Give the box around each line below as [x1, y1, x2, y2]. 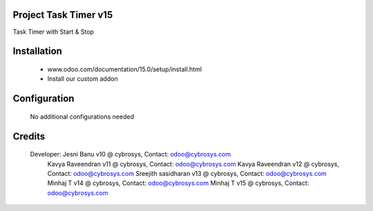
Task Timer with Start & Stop [12, 28, 95, 36]
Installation [12, 46, 62, 57]
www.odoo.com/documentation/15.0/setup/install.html [47, 65, 202, 73]
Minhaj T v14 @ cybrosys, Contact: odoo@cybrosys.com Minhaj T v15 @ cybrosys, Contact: [47, 179, 309, 188]
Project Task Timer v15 [12, 9, 113, 21]
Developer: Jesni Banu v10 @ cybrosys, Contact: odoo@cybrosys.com [30, 150, 231, 159]
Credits [12, 130, 46, 142]
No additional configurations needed [30, 112, 135, 121]
